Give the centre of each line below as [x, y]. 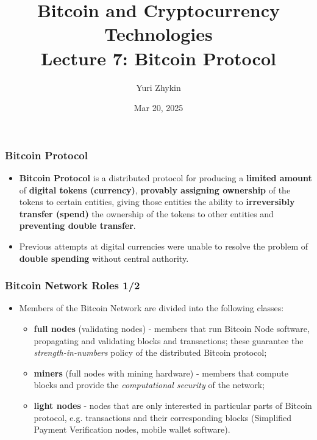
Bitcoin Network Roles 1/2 [73, 285]
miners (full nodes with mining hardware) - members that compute [161, 373]
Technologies [158, 34]
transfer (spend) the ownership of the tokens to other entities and [146, 213]
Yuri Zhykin [158, 87]
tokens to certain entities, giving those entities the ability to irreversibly [157, 202]
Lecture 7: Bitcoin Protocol [158, 58]
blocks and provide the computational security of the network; [149, 385]
